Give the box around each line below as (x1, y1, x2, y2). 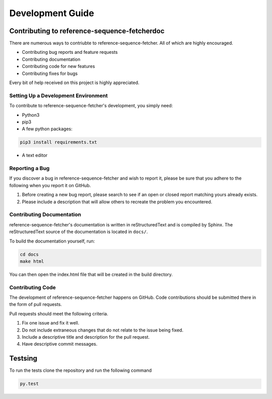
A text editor (22, 152, 48, 158)
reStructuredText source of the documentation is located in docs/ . (9, 229, 148, 235)
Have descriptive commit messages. (22, 341, 98, 347)
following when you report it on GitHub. (9, 182, 91, 188)
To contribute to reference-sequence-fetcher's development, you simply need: (9, 103, 173, 109)
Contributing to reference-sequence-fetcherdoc (9, 27, 165, 35)
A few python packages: (22, 126, 73, 132)
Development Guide (9, 8, 94, 19)
